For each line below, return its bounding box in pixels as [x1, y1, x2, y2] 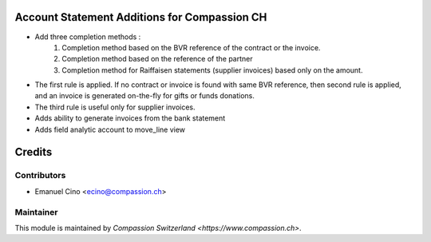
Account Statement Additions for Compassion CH [14, 10, 267, 24]
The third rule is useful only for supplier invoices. [34, 102, 196, 112]
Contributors [14, 170, 66, 181]
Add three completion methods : [34, 32, 141, 42]
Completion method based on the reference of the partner [61, 54, 253, 64]
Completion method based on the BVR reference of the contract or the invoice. [61, 42, 321, 52]
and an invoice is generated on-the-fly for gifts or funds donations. [34, 91, 255, 101]
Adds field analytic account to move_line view [34, 125, 186, 134]
